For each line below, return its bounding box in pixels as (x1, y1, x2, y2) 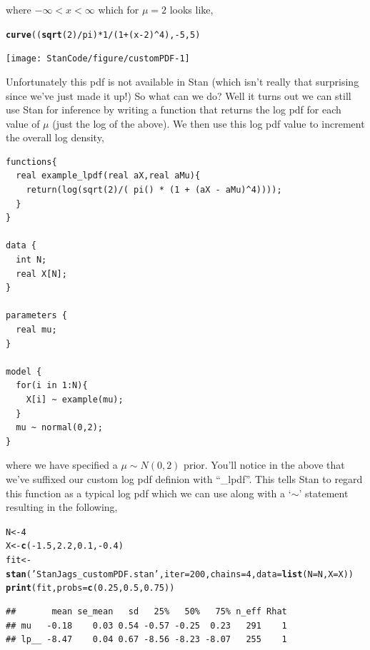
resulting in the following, (6, 499, 118, 514)
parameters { (6, 310, 67, 321)
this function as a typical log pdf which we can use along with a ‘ (6, 485, 291, 500)
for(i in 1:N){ (16, 380, 88, 391)
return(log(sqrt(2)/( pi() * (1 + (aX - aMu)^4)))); (26, 185, 282, 195)
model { (6, 366, 42, 377)
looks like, (169, 2, 214, 16)
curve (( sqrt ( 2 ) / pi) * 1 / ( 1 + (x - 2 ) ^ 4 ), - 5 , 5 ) (6, 29, 201, 40)
